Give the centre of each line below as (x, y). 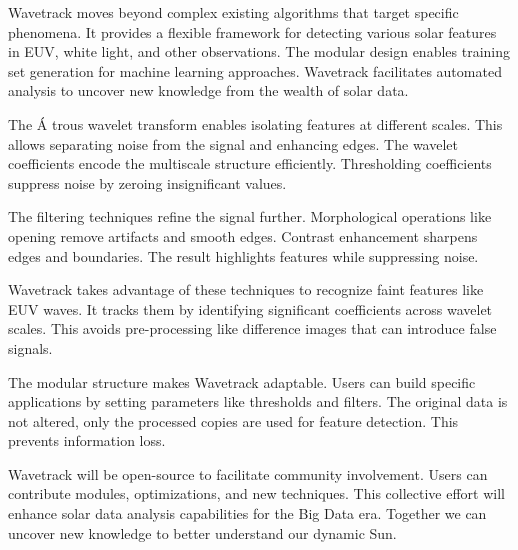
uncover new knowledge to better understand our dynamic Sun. (202, 532)
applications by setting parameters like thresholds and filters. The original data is (258, 401)
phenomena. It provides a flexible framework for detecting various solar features (252, 31)
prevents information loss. (87, 440)
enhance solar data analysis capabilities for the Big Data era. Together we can (247, 513)
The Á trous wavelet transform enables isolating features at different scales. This (255, 123)
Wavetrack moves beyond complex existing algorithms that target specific (233, 12)
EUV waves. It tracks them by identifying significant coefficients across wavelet (250, 308)
